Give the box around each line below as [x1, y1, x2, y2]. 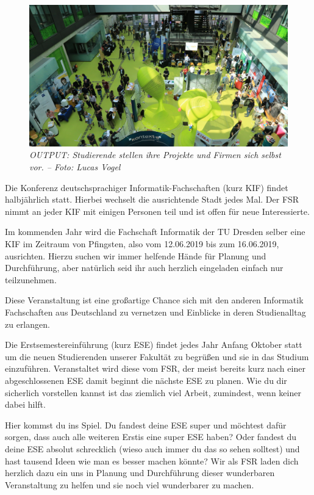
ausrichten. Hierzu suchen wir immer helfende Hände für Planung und [5, 249, 266, 262]
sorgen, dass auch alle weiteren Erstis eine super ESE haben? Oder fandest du [5, 430, 297, 443]
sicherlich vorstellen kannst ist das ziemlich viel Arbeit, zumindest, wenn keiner [5, 386, 301, 399]
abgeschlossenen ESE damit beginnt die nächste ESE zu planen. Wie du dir [5, 374, 287, 386]
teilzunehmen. [5, 273, 57, 286]
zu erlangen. [5, 317, 50, 330]
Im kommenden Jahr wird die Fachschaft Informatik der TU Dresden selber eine [5, 225, 305, 238]
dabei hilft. [5, 398, 46, 411]
